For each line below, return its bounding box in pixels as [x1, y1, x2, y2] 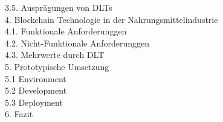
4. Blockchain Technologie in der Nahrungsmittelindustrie [5, 13, 218, 25]
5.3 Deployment [5, 95, 63, 108]
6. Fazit [5, 108, 33, 120]
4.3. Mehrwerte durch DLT [5, 48, 105, 61]
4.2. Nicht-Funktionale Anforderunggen [5, 36, 150, 49]
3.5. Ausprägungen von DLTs [5, 1, 112, 13]
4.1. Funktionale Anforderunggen [5, 25, 127, 37]
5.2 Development [5, 84, 67, 97]
